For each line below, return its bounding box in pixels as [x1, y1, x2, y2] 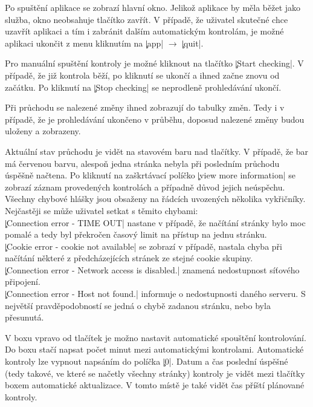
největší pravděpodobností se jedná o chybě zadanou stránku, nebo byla [5, 299, 271, 311]
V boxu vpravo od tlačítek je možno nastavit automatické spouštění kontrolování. [5, 331, 306, 344]
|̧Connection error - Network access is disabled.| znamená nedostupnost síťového [5, 263, 300, 276]
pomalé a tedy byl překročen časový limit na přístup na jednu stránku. [5, 228, 267, 241]
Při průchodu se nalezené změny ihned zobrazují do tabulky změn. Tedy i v [5, 101, 285, 114]
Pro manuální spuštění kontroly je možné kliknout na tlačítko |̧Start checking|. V [5, 57, 304, 70]
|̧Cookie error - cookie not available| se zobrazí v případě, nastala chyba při [5, 239, 282, 252]
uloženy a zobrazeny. [5, 125, 81, 137]
